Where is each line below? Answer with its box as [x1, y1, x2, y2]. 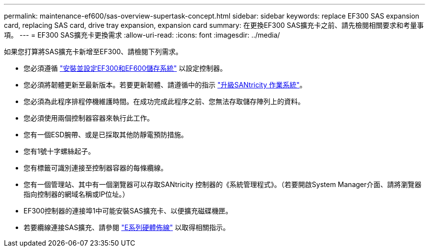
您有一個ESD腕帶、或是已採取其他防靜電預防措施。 [24, 130, 188, 139]
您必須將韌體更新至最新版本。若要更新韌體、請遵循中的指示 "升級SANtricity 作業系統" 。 [24, 81, 307, 89]
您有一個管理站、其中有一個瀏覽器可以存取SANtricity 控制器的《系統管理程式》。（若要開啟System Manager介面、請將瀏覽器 [24, 180, 422, 188]
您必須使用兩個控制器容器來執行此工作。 [24, 114, 154, 122]
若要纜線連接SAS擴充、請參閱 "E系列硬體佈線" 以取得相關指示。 [24, 223, 230, 231]
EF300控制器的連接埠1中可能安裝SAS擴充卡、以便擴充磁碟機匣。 [24, 207, 233, 215]
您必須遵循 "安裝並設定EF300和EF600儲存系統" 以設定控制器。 [24, 64, 227, 72]
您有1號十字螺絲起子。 [24, 147, 95, 155]
